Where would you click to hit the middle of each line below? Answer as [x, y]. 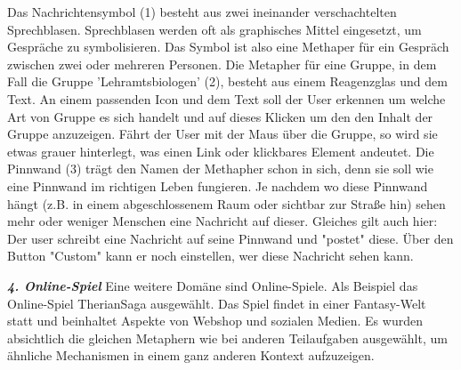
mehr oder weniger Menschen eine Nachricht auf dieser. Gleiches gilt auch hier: [222, 221]
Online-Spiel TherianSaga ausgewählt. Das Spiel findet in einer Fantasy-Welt [217, 303]
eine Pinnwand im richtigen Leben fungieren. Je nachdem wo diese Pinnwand [218, 185]
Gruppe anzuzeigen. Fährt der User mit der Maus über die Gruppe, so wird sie [222, 134]
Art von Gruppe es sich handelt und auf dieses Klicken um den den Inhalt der [220, 116]
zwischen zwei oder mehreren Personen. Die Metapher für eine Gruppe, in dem [222, 64]
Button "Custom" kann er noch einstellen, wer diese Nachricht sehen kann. [210, 256]
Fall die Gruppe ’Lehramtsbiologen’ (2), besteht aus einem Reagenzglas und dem [227, 81]
